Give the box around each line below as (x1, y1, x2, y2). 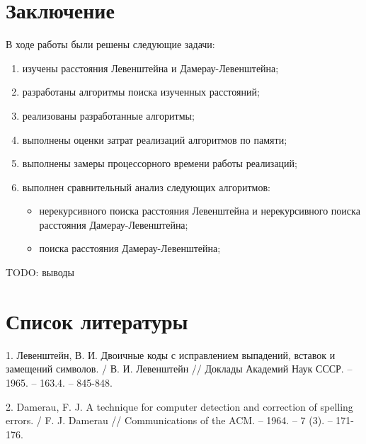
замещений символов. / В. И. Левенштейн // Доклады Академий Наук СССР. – (6, 361, 353, 376)
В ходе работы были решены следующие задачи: (6, 37, 215, 52)
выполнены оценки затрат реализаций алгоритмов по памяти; (22, 132, 287, 147)
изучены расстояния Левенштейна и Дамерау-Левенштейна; (22, 60, 279, 75)
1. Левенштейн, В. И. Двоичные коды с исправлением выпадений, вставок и (6, 347, 336, 362)
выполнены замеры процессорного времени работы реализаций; (22, 156, 297, 171)
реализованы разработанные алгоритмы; (22, 108, 195, 123)
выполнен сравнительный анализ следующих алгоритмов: (22, 179, 270, 194)
